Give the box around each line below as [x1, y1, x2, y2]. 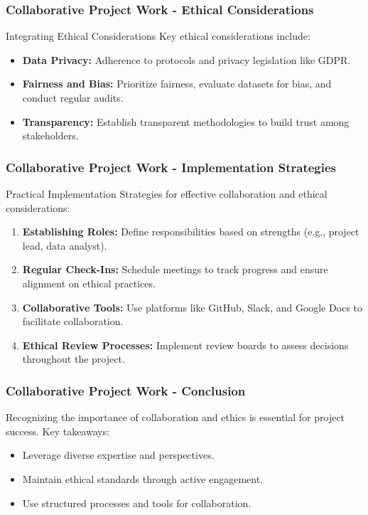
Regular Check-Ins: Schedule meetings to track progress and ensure [22, 262, 328, 277]
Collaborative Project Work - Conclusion [6, 381, 246, 399]
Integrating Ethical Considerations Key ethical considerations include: [6, 28, 310, 43]
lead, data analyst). [22, 238, 107, 253]
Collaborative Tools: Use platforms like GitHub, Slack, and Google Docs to [22, 299, 363, 314]
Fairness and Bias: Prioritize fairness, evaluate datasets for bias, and [22, 76, 332, 91]
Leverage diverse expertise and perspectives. [22, 447, 215, 462]
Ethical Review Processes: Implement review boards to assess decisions [22, 337, 349, 352]
